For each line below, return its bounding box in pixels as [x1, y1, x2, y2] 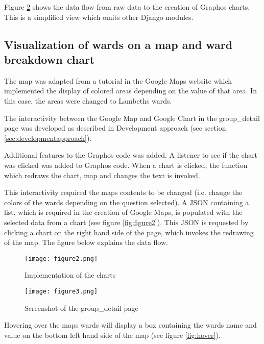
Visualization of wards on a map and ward [4, 36, 233, 52]
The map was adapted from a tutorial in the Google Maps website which [4, 75, 232, 86]
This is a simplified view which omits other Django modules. [4, 11, 194, 22]
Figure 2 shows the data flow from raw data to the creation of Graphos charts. [4, 2, 250, 12]
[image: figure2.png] [25, 255, 98, 262]
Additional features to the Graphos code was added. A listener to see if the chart [4, 150, 258, 160]
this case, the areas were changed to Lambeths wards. [4, 95, 172, 106]
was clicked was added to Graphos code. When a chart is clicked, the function [4, 159, 248, 170]
